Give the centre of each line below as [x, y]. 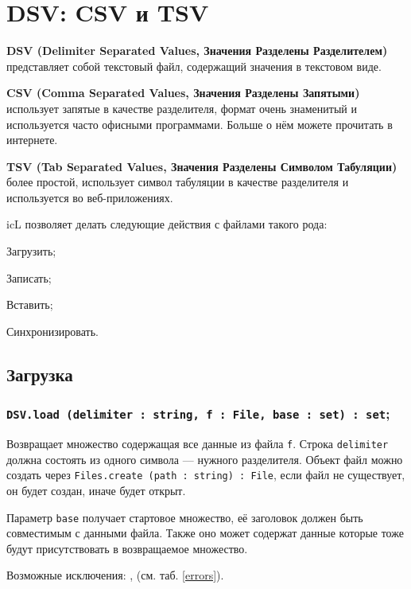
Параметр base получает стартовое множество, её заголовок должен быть [185, 517]
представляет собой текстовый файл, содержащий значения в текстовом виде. [194, 66]
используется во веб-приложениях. [90, 197]
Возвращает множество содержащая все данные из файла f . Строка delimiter [198, 443]
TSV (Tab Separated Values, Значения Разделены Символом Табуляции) [202, 166]
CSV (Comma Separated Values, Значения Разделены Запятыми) [183, 93]
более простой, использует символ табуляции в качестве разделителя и [178, 182]
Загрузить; [31, 251]
